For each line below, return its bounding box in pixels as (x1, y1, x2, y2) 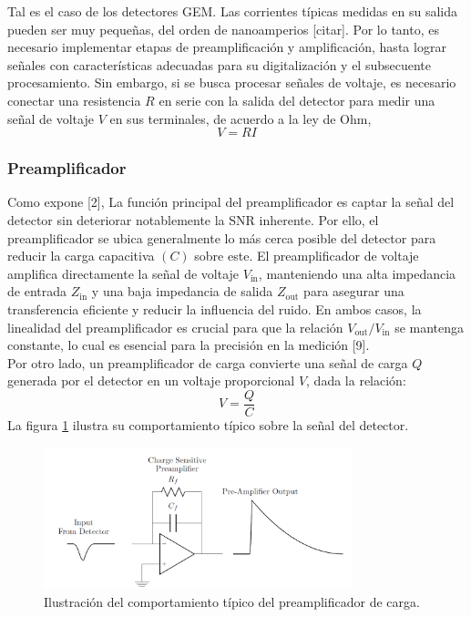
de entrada (7, 282, 67, 301)
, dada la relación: (306, 371, 406, 390)
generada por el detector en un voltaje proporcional (7, 371, 295, 390)
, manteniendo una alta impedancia (258, 263, 456, 283)
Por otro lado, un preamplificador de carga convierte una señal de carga (7, 353, 408, 372)
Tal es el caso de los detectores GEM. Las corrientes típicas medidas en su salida (7, 2, 458, 20)
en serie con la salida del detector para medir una (159, 90, 435, 109)
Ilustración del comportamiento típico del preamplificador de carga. (44, 592, 420, 612)
